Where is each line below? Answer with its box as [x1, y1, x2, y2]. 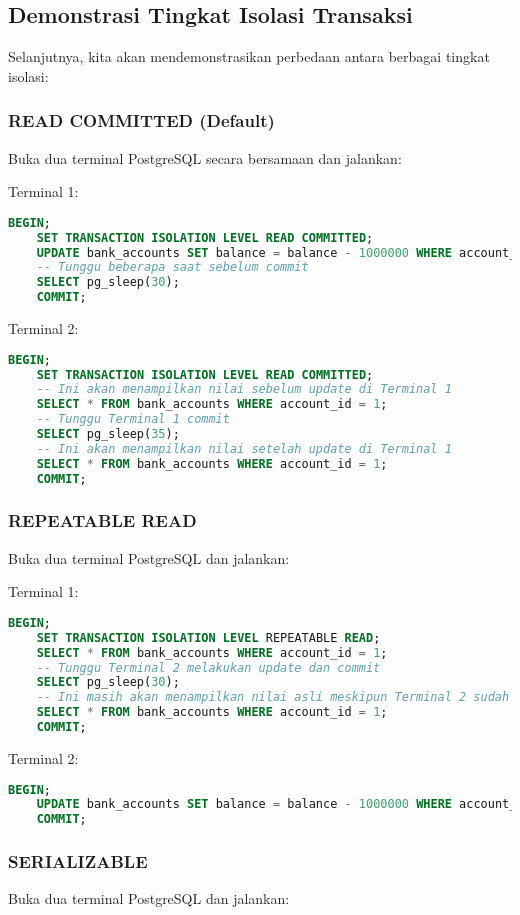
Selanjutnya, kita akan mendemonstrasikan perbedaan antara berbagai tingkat [8, 46, 490, 67]
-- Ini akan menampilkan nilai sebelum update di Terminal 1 [36, 382, 452, 397]
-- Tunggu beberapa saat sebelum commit [36, 260, 309, 275]
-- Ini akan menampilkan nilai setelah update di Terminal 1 [36, 441, 452, 456]
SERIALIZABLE [8, 849, 148, 874]
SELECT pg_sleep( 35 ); [36, 427, 180, 442]
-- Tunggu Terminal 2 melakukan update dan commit [36, 660, 381, 675]
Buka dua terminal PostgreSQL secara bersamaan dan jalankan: [8, 147, 402, 168]
